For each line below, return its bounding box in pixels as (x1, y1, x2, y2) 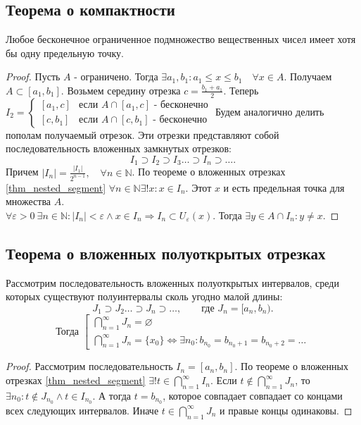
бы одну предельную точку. (6, 45, 125, 60)
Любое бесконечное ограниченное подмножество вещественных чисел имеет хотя (6, 32, 356, 47)
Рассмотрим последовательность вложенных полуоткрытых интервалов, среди (6, 275, 339, 290)
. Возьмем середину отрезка (61, 82, 181, 97)
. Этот (185, 180, 212, 195)
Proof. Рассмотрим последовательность (6, 359, 173, 374)
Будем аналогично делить (215, 104, 324, 118)
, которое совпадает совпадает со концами (163, 388, 343, 402)
